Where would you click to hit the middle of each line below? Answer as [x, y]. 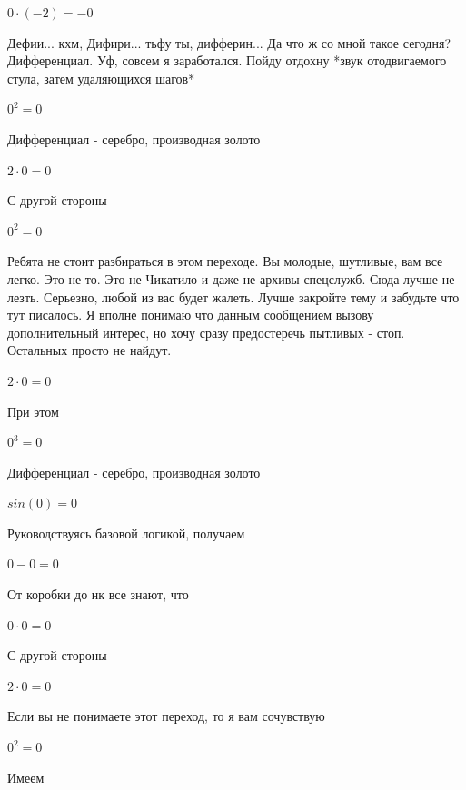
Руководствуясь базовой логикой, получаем [126, 533]
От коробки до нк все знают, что [98, 594]
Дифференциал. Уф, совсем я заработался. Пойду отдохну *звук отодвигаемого [227, 60]
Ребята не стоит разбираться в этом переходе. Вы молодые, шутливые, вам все [225, 261]
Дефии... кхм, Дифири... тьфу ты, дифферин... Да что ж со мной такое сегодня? [229, 42]
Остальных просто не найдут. [89, 350]
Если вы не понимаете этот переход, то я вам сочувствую [166, 716]
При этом [33, 411]
